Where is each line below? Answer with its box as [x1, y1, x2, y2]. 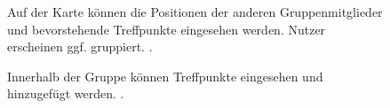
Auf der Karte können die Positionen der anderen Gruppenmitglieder [7, 3, 383, 20]
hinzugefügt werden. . [7, 84, 124, 103]
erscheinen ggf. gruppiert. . [7, 37, 153, 56]
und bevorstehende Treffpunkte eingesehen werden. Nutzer [7, 19, 326, 38]
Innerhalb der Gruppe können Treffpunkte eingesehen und [7, 66, 323, 85]
